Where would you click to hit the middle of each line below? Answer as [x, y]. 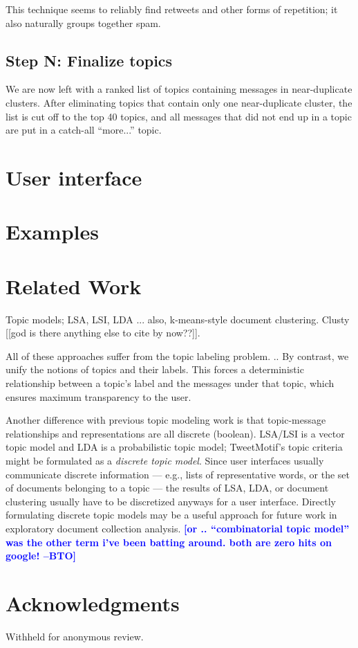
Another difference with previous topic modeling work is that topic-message [166, 420]
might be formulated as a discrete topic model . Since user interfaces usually [165, 460]
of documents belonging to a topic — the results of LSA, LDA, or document [167, 488]
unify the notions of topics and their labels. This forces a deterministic [155, 369]
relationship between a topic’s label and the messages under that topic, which [170, 383]
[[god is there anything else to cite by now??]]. [103, 333]
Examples [52, 232]
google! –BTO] [41, 556]
